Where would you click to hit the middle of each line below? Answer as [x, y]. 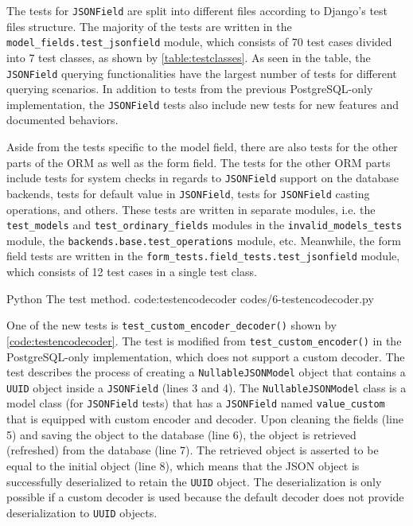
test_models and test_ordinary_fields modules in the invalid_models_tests [205, 225]
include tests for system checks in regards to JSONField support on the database [203, 178]
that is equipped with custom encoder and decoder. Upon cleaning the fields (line [205, 419]
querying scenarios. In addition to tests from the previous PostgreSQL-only [190, 89]
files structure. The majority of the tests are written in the [149, 26]
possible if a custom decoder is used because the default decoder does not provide [205, 497]
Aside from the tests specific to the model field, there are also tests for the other [202, 146]
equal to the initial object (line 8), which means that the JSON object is [183, 465]
